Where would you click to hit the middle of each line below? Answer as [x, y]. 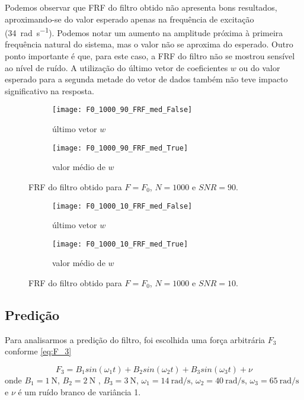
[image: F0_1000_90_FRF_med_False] [122, 110]
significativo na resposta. [49, 90]
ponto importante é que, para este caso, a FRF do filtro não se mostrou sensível [150, 56]
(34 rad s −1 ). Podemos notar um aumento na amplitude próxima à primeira [144, 32]
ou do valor [260, 67]
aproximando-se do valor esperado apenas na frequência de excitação [129, 19]
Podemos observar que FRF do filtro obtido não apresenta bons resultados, [141, 7]
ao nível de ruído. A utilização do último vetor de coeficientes [116, 67]
